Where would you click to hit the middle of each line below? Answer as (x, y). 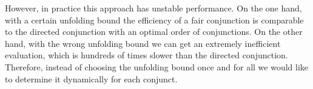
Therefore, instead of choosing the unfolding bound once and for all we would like (157, 66)
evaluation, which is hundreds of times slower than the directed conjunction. (146, 55)
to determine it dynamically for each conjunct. (91, 78)
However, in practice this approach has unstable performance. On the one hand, (153, 8)
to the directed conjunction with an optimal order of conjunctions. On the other (154, 32)
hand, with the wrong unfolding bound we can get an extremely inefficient (143, 43)
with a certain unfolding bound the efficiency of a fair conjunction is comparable (154, 20)
